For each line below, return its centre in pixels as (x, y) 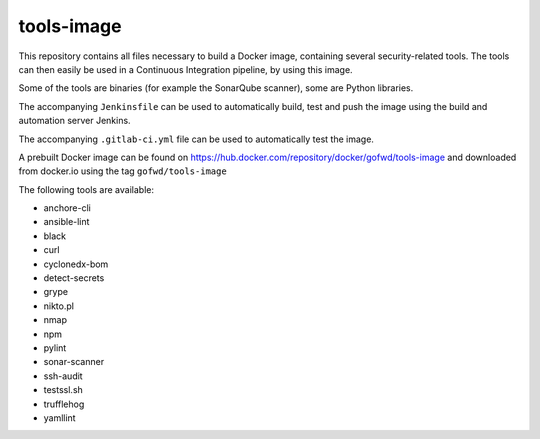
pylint (55, 347)
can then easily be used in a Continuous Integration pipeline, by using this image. (186, 69)
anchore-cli (67, 208)
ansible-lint (66, 222)
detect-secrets (74, 278)
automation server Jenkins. (74, 121)
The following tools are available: (86, 189)
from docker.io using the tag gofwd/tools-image (122, 171)
